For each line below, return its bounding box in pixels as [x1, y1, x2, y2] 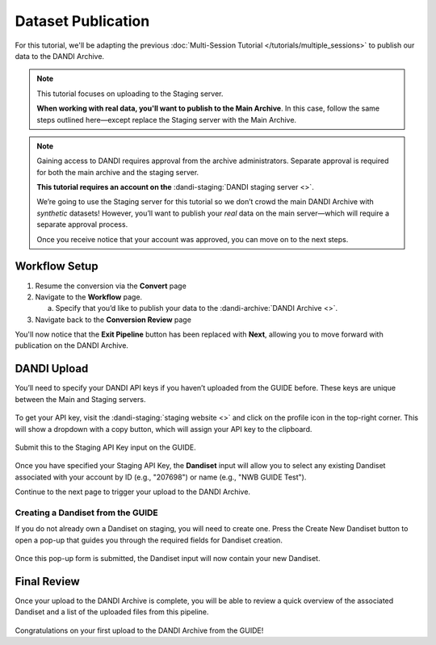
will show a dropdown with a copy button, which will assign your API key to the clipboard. [15, 424, 312, 433]
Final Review [15, 574, 80, 588]
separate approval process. [36, 220, 128, 229]
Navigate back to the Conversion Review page [35, 315, 191, 325]
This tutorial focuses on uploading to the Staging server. [36, 89, 224, 98]
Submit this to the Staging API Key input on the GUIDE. [15, 442, 197, 452]
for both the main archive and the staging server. [36, 167, 199, 177]
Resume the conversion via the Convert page [35, 281, 187, 291]
